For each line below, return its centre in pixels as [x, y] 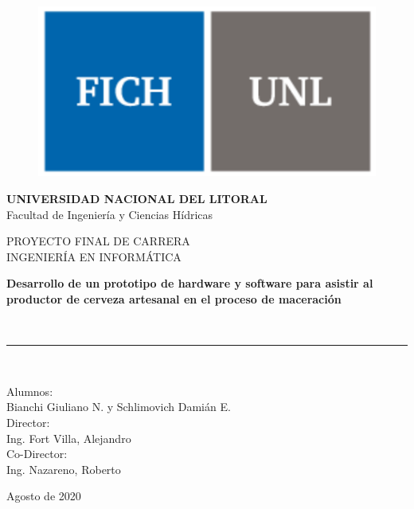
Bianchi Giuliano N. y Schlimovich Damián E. [119, 407]
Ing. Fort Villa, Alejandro [69, 438]
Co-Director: [37, 454]
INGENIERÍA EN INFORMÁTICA [94, 256]
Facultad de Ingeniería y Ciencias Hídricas [110, 214]
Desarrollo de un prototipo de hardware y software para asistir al [190, 283]
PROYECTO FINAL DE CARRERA [98, 241]
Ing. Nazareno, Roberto [64, 469]
